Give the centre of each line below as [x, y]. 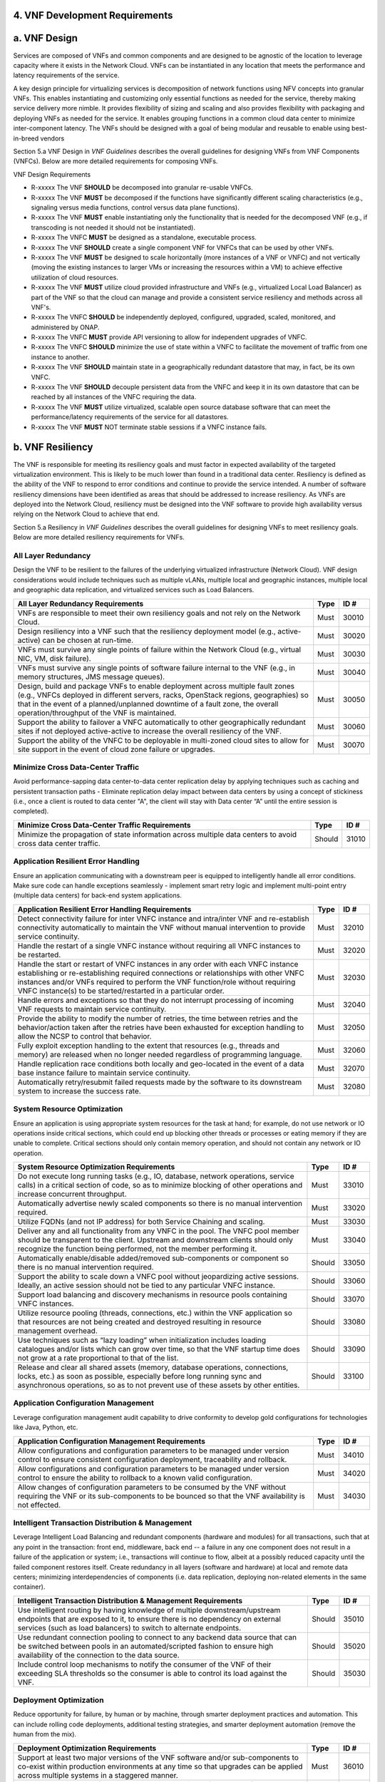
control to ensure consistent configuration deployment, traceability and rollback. [152, 1459]
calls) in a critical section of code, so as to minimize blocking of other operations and [160, 1185]
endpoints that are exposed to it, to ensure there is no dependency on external [149, 1619]
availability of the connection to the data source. [98, 1655]
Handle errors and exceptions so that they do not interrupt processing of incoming [156, 1000]
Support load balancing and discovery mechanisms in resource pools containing [153, 1295]
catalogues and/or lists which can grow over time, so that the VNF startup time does [159, 1349]
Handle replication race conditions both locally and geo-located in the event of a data [161, 1063]
